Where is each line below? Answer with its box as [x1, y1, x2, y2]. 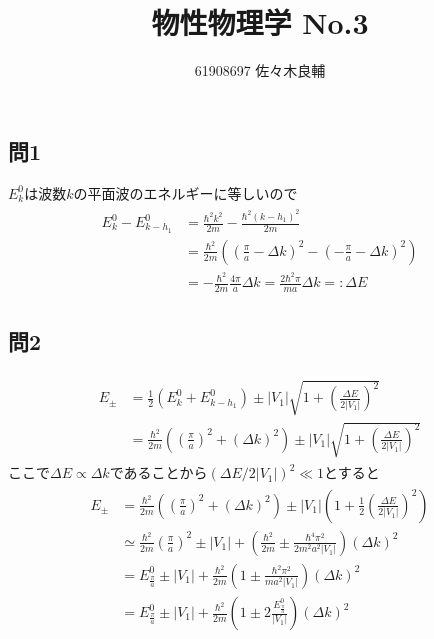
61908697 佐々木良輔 [194, 60, 326, 81]
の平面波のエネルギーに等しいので [73, 182, 298, 203]
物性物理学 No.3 [151, 2, 369, 43]
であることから [109, 462, 208, 483]
